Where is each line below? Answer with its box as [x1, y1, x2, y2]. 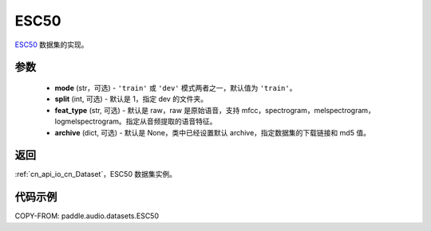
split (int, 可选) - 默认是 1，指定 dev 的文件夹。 [54, 94, 208, 104]
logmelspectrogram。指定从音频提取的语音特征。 [54, 116, 217, 127]
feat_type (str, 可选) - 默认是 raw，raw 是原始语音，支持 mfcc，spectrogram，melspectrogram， [54, 105, 375, 115]
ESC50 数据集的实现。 [14, 40, 89, 49]
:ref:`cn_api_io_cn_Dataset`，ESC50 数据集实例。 [14, 170, 177, 179]
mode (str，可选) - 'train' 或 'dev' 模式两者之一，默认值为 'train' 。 [54, 83, 297, 92]
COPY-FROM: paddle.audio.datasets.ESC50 [14, 211, 160, 221]
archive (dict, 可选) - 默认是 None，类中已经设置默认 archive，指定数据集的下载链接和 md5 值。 [54, 127, 371, 137]
